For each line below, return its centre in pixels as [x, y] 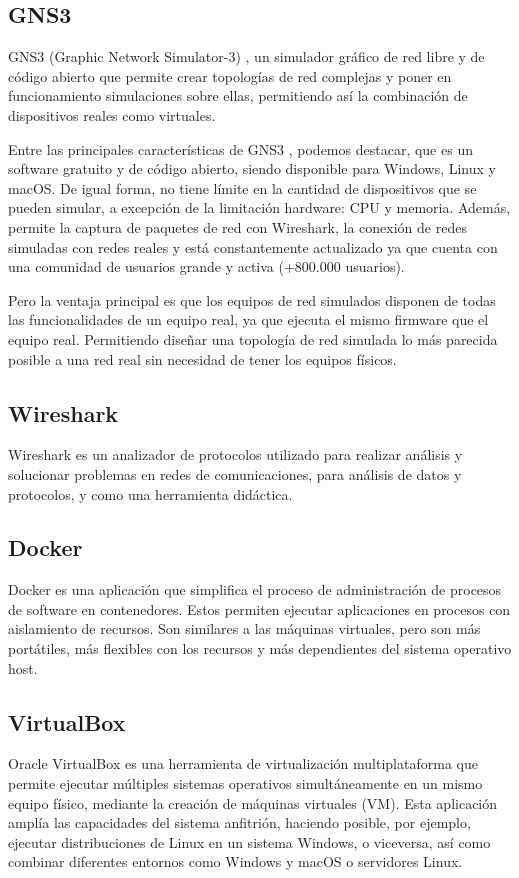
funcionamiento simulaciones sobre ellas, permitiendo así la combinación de [238, 95]
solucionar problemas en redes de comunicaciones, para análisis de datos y [235, 473]
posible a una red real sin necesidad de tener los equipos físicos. [202, 358]
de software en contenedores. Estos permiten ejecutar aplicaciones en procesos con [259, 608]
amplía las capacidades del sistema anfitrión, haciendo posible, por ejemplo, [239, 822]
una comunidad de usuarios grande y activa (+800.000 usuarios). [206, 266]
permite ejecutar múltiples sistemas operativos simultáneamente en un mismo [245, 783]
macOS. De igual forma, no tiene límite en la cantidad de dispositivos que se [242, 187]
